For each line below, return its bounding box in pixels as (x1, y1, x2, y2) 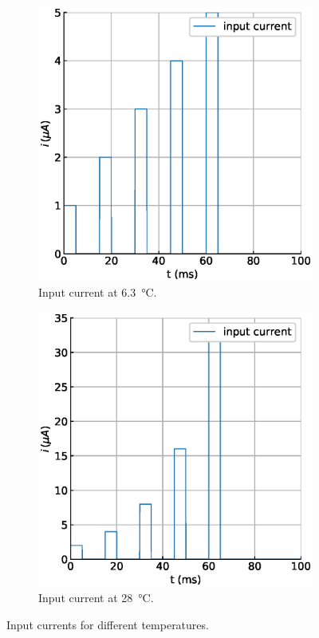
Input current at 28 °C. (38, 589, 154, 606)
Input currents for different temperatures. (6, 616, 209, 632)
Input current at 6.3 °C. (38, 284, 157, 301)
